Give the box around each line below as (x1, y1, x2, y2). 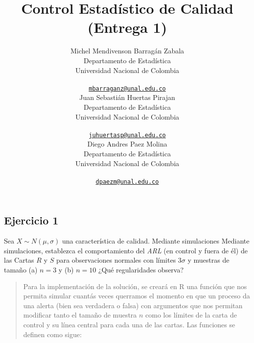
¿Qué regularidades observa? (98, 265, 184, 274)
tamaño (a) (4, 265, 38, 274)
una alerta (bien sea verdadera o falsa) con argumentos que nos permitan (23, 300, 243, 310)
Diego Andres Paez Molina (87, 139, 167, 149)
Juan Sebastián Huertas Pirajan (79, 92, 175, 102)
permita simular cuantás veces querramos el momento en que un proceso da (23, 291, 250, 301)
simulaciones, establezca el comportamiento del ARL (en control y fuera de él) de (4, 245, 248, 255)
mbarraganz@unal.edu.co (89, 85, 166, 92)
